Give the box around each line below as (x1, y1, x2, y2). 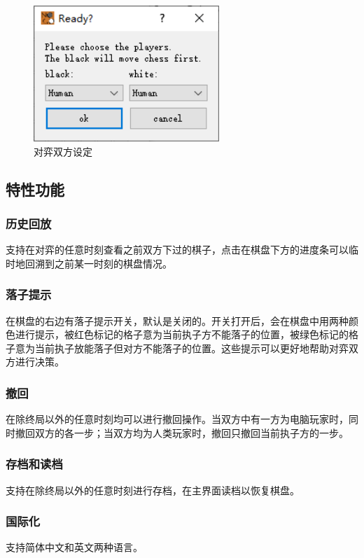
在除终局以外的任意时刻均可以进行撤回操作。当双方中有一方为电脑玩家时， (6, 412, 349, 426)
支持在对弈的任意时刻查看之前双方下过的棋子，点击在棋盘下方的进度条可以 (6, 242, 349, 257)
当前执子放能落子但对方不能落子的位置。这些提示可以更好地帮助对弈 (34, 340, 349, 355)
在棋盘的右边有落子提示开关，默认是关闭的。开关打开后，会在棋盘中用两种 (6, 313, 349, 328)
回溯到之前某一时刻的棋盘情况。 (24, 256, 172, 270)
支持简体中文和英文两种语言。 (6, 540, 143, 554)
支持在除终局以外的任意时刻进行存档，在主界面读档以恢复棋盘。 (6, 482, 300, 497)
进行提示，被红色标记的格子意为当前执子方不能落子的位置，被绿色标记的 (15, 327, 349, 342)
